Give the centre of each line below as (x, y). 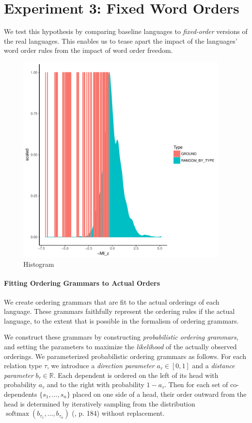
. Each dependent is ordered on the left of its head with (136, 375)
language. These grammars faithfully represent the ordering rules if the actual (119, 311)
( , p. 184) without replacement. (118, 413)
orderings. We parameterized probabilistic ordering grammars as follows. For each (125, 356)
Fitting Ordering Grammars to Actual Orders (82, 283)
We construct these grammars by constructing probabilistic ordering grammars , (121, 337)
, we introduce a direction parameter (101, 366)
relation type (23, 366)
